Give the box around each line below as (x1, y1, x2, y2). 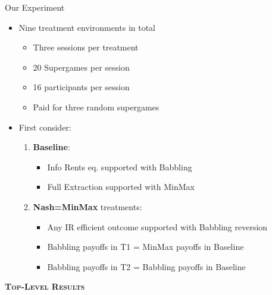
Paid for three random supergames (33, 100, 160, 113)
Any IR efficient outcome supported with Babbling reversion (47, 220, 268, 233)
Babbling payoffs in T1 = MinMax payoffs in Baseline (47, 240, 244, 253)
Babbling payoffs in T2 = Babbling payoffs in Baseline (47, 260, 246, 272)
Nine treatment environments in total (18, 21, 156, 33)
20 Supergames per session (33, 61, 130, 73)
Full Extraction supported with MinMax (47, 180, 195, 193)
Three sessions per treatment (33, 41, 139, 53)
